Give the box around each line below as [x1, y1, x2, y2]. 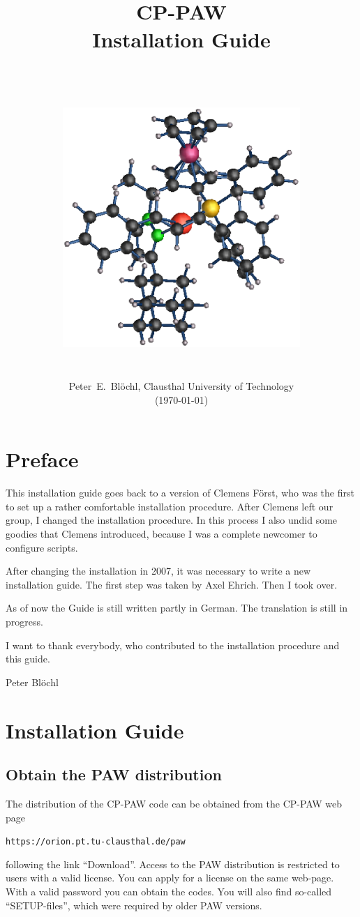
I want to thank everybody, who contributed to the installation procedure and [6, 637, 340, 652]
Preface [6, 445, 79, 473]
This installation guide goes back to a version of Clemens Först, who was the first [6, 485, 354, 500]
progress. [6, 614, 43, 629]
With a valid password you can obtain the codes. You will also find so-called [6, 884, 332, 899]
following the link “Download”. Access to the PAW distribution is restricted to [6, 856, 340, 871]
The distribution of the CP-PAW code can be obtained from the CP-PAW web [6, 796, 343, 810]
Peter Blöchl [6, 674, 59, 689]
